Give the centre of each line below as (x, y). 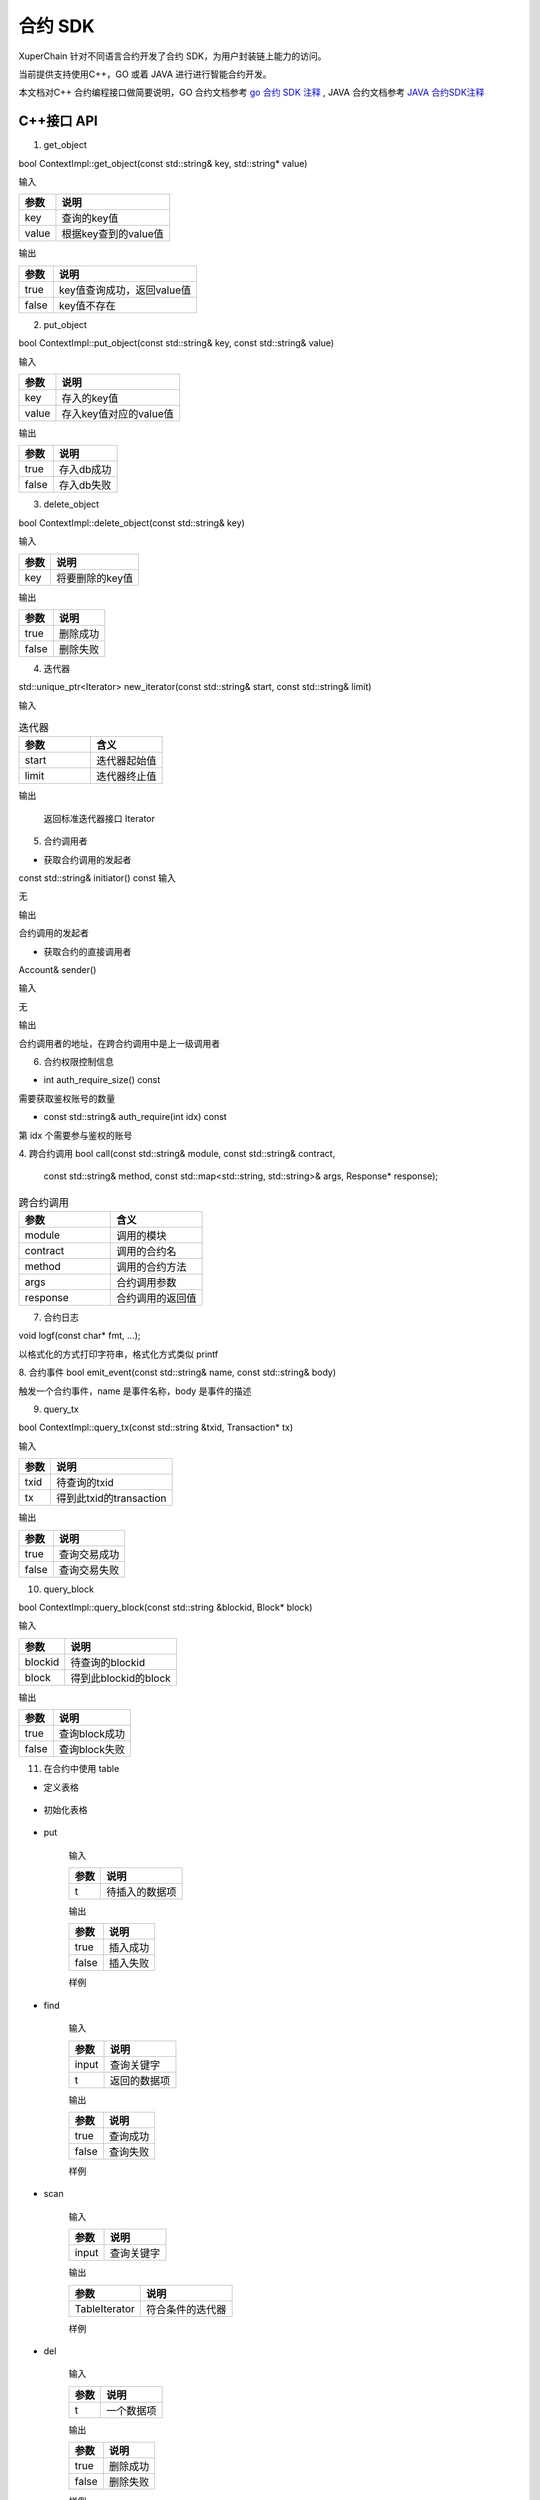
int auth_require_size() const (102, 1080)
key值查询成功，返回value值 (125, 290)
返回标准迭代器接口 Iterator (99, 818)
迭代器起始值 (126, 761)
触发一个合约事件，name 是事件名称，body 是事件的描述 (135, 1391)
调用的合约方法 (151, 1267)
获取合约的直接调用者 (87, 951)
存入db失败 (85, 485)
